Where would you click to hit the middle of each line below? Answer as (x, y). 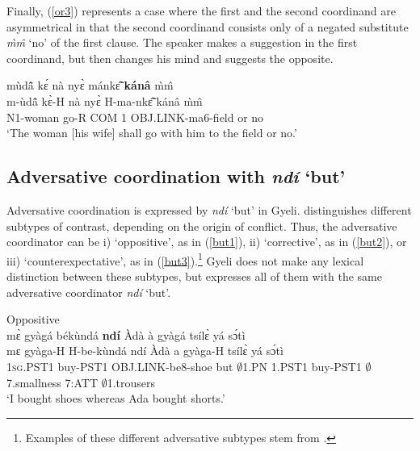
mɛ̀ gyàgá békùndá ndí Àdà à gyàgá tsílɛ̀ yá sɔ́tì (126, 334)
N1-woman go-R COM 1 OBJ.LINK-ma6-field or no (135, 117)
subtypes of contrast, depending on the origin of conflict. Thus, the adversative (202, 225)
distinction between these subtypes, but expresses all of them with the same (194, 276)
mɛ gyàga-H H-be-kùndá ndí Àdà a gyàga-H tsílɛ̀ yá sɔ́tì (145, 351)
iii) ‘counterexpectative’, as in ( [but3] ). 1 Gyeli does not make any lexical (185, 259)
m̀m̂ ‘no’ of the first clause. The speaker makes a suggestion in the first (182, 42)
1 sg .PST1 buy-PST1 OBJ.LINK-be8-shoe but (120, 366)
